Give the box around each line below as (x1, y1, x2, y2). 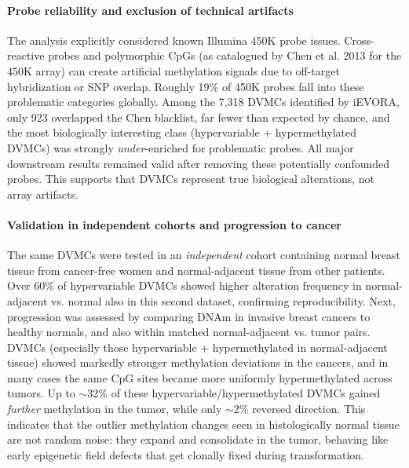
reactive (7, 47, 45, 64)
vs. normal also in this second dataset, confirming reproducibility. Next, (50, 292, 396, 309)
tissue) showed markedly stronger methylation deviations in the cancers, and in (7, 354, 389, 371)
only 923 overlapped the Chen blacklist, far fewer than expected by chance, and (7, 108, 390, 125)
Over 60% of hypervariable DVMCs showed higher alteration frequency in (7, 277, 362, 294)
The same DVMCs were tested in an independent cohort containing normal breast (7, 247, 401, 263)
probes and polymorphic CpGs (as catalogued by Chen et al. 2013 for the (48, 47, 402, 64)
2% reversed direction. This (233, 400, 366, 417)
